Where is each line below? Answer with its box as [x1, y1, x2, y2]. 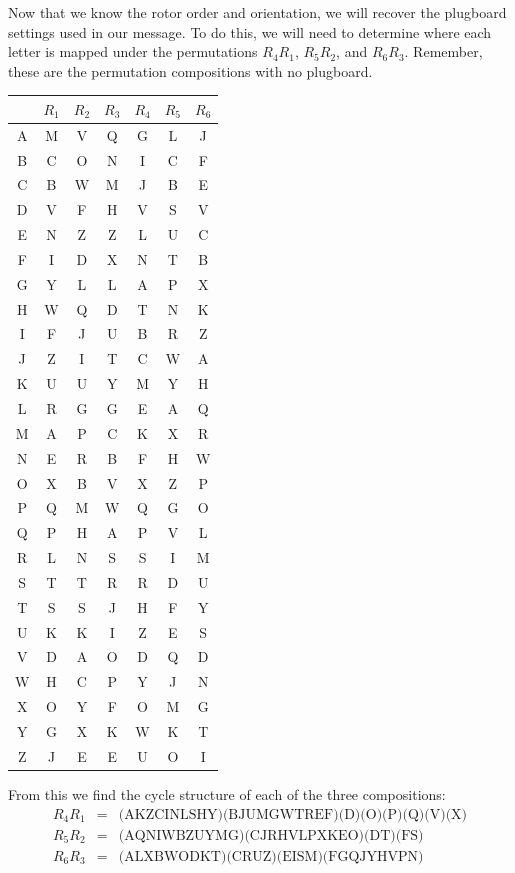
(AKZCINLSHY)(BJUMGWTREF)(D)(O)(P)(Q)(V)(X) [118, 807, 468, 822]
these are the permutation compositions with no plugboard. [8, 60, 373, 81]
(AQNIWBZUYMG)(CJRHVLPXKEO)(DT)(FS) [118, 828, 424, 843]
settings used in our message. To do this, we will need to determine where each [8, 21, 492, 42]
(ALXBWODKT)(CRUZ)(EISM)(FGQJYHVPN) [118, 849, 424, 864]
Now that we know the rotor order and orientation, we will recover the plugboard [8, 2, 507, 22]
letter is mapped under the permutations [8, 41, 258, 62]
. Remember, [404, 41, 483, 62]
